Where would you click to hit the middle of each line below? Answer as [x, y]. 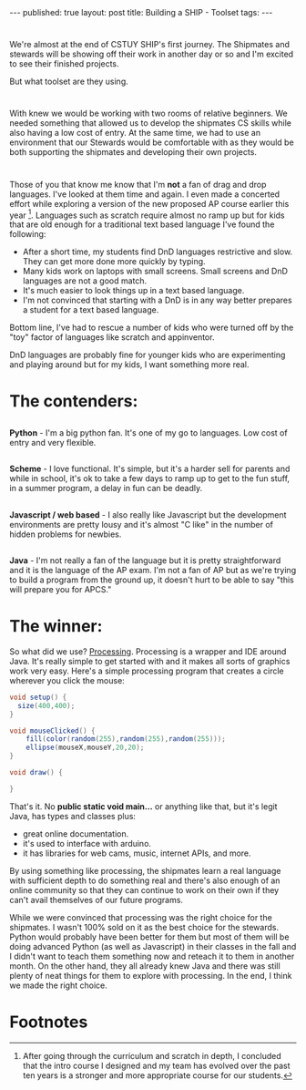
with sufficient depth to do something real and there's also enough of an [145, 880]
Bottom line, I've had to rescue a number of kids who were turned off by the [152, 328]
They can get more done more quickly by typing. [114, 262]
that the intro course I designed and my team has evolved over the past [156, 1065]
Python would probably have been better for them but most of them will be [149, 937]
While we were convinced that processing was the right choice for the [141, 917]
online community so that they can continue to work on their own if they [144, 889]
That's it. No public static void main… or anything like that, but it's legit [143, 806]
